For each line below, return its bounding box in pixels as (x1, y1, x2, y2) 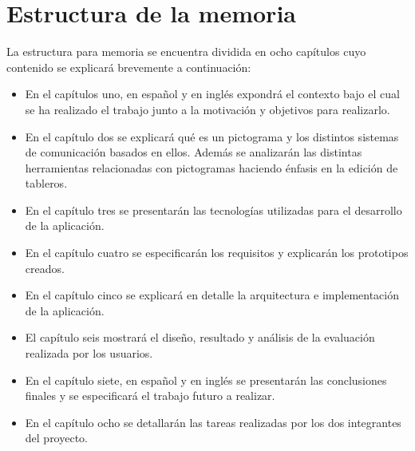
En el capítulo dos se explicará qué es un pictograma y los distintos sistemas (25, 128, 399, 144)
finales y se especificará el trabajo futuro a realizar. (25, 387, 275, 404)
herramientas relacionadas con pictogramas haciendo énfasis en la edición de (25, 159, 398, 176)
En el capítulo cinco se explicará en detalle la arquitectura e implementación (25, 287, 399, 303)
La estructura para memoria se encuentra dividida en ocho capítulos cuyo (6, 43, 366, 60)
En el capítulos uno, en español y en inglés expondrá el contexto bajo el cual (25, 85, 400, 102)
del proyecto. (25, 429, 89, 446)
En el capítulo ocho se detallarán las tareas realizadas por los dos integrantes (25, 413, 401, 430)
